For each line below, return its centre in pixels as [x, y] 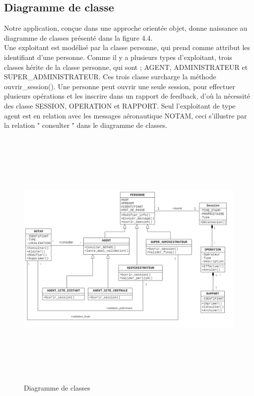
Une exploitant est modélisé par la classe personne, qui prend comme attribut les [127, 47]
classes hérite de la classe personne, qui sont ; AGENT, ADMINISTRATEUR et [126, 67]
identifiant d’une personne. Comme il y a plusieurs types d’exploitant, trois [118, 57]
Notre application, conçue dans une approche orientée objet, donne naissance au [126, 28]
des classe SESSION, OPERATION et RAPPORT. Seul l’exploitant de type [120, 105]
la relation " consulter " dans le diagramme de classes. [86, 125]
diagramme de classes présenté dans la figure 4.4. [78, 37]
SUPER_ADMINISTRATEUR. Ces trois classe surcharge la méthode [110, 77]
